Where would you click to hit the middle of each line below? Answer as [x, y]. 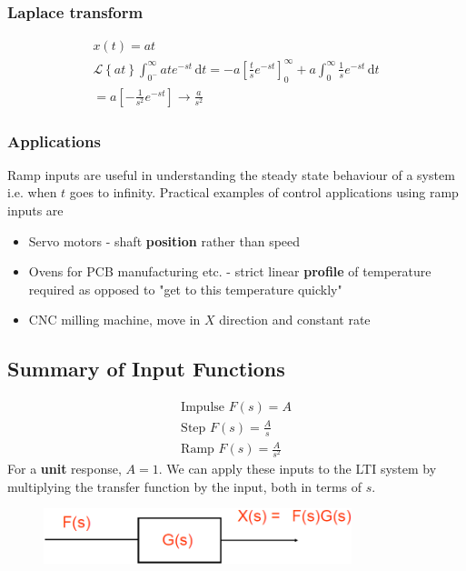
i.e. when [32, 192]
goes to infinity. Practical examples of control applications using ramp [264, 192]
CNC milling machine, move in [114, 320]
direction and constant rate [295, 320]
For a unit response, [64, 469]
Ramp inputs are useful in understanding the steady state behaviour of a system [231, 174]
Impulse [203, 408]
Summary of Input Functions [146, 369]
